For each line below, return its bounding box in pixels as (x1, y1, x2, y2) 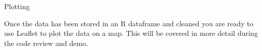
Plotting (4, 1, 30, 11)
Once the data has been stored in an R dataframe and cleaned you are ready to (4, 18, 253, 28)
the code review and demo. (4, 37, 89, 48)
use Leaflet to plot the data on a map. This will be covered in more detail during (4, 28, 258, 38)
